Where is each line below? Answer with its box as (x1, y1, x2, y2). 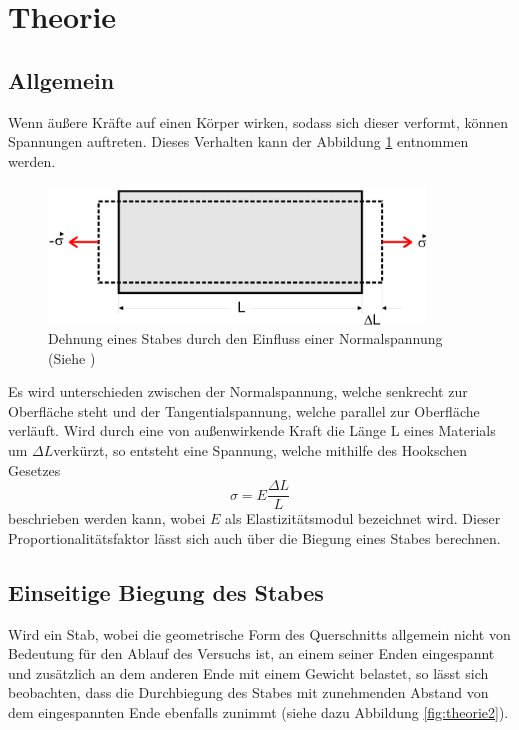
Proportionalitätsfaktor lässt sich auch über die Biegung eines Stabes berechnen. (8, 527, 501, 548)
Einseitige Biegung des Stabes (8, 576, 324, 607)
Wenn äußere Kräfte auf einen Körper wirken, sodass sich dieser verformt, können (8, 111, 509, 132)
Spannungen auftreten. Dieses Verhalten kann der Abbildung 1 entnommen (8, 131, 469, 152)
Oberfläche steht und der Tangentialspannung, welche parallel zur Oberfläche (8, 400, 480, 421)
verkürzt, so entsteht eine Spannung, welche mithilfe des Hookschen (53, 440, 468, 461)
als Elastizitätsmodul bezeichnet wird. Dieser (225, 508, 501, 529)
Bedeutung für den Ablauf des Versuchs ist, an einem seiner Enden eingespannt (8, 643, 495, 664)
